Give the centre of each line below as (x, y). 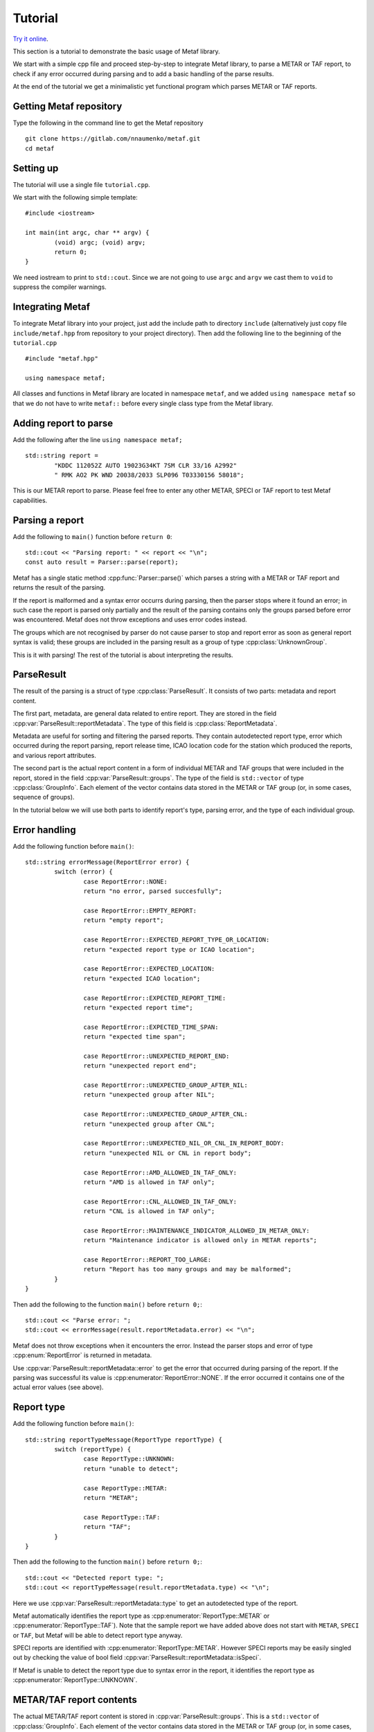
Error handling (44, 830)
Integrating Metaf (51, 307)
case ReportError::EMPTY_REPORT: (140, 910)
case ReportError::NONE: (125, 881)
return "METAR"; (111, 1497)
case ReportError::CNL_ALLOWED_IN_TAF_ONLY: (160, 1201)
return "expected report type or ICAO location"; (169, 949)
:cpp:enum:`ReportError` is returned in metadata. (82, 1355)
